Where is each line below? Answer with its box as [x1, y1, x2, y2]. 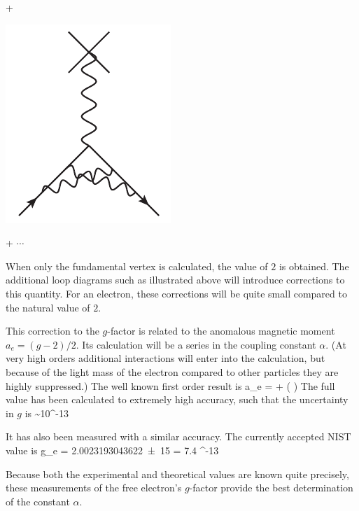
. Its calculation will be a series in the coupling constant [76, 337, 316, 351]
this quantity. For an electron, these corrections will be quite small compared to [6, 286, 347, 300]
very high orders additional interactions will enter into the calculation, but [6, 351, 325, 365]
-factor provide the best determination [189, 480, 353, 495]
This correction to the [6, 323, 99, 338]
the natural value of [6, 300, 90, 314]
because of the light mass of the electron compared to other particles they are [6, 364, 339, 379]
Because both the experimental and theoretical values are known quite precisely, [6, 466, 349, 481]
